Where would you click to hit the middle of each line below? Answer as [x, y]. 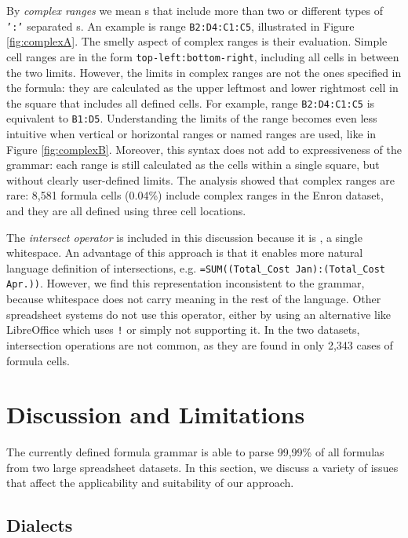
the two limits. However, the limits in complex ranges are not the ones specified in [204, 72]
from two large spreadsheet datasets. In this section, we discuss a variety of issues [202, 467]
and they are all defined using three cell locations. [126, 210]
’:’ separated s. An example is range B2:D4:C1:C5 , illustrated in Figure [180, 26]
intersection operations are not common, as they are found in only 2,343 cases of [200, 344]
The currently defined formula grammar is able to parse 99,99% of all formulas [195, 452]
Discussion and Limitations [156, 414]
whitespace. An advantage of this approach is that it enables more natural [185, 253]
